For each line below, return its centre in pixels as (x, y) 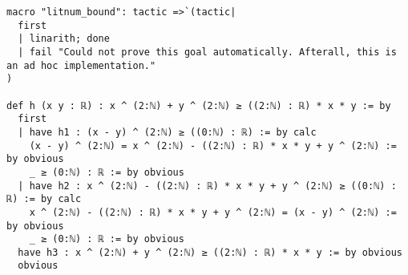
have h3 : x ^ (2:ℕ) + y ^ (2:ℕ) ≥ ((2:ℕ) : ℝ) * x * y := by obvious (210, 252)
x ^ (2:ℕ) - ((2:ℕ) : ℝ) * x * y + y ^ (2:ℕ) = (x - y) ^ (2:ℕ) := (213, 212)
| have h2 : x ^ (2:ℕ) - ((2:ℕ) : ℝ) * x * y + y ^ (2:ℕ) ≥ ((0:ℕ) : (207, 186)
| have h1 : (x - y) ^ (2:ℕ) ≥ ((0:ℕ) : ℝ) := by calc (167, 132)
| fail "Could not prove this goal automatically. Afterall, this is (207, 52)
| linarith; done (64, 39)
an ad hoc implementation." (81, 65)
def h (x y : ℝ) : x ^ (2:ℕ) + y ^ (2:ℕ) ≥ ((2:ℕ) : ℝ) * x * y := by (199, 105)
